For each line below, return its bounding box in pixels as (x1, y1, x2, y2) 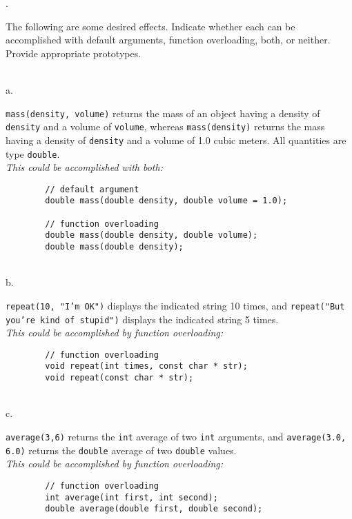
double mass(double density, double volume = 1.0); (45, 196, 288, 206)
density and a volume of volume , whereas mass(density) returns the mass (6, 119, 325, 134)
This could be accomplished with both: (6, 160, 163, 174)
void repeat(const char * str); (45, 373, 194, 383)
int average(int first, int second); (45, 492, 218, 502)
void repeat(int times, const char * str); (45, 361, 248, 372)
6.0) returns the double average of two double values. (6, 442, 237, 457)
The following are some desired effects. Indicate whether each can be (6, 19, 295, 33)
